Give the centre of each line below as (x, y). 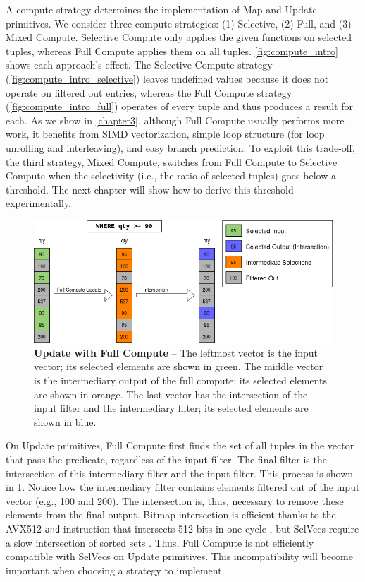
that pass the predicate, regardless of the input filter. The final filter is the (166, 459)
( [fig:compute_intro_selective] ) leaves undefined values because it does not (167, 78)
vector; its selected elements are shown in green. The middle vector (179, 366)
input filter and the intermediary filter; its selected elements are (171, 408)
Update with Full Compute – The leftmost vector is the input (176, 352)
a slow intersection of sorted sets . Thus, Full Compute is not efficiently (160, 542)
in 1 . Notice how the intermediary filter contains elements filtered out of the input (183, 487)
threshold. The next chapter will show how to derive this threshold (150, 189)
